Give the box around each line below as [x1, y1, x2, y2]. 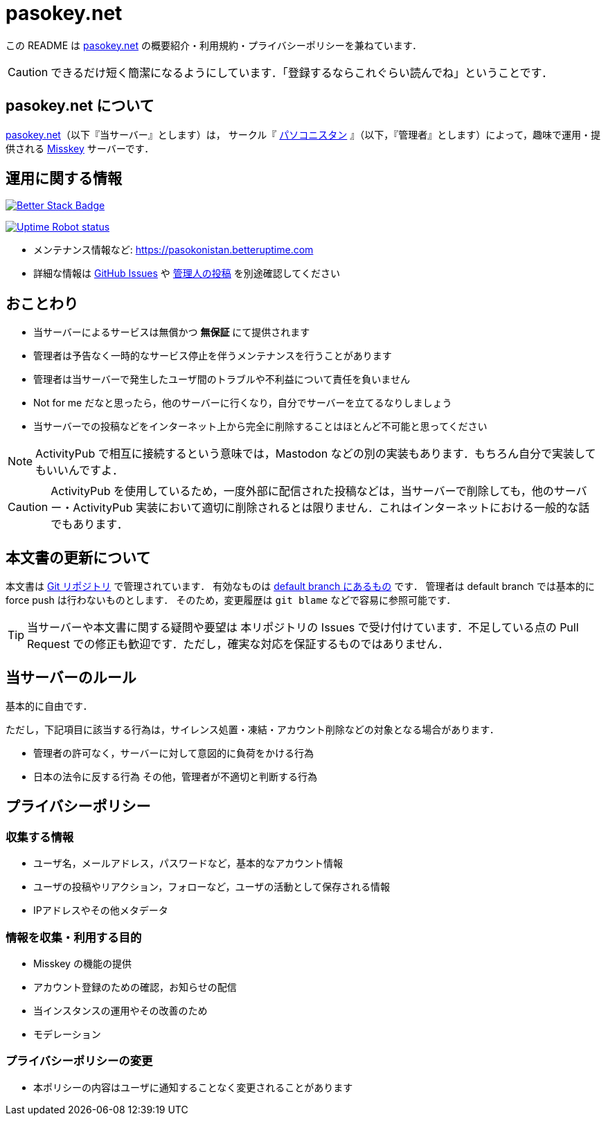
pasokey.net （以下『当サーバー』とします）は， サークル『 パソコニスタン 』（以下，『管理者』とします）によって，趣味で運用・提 [6, 128, 601, 141]
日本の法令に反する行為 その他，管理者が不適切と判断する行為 [33, 770, 317, 782]
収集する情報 [6, 829, 74, 844]
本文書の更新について [6, 548, 151, 566]
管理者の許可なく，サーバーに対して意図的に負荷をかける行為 [33, 746, 314, 759]
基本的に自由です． [6, 699, 93, 712]
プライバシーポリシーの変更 [6, 1054, 153, 1068]
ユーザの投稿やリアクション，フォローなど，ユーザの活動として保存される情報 [33, 881, 390, 893]
